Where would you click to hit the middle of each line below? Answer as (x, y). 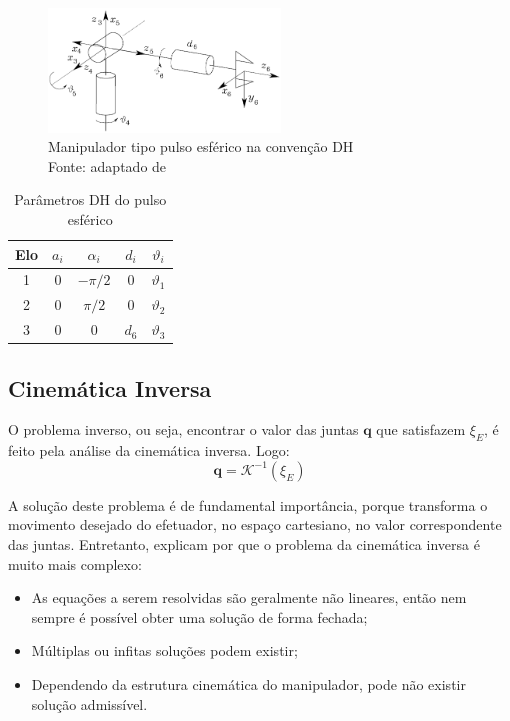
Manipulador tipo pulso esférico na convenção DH (201, 146)
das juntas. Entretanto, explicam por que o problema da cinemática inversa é (244, 543)
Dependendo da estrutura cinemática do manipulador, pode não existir (248, 683)
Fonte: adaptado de (107, 165)
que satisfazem (421, 429)
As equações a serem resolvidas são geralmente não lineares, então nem (249, 597)
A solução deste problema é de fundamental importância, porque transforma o (248, 504)
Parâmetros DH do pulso (90, 199)
